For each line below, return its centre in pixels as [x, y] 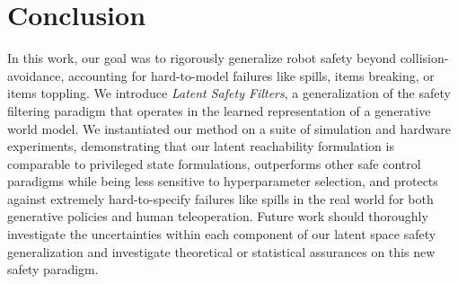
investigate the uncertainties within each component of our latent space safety [222, 234]
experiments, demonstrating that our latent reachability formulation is [201, 146]
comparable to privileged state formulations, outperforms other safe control [214, 163]
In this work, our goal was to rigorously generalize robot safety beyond [202, 58]
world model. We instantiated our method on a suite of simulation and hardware [229, 128]
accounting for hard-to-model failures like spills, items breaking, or [251, 75]
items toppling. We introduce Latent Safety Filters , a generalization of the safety [229, 93]
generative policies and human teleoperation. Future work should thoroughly [218, 216]
